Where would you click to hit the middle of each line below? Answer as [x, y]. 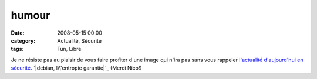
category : [23, 40]
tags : [17, 49]
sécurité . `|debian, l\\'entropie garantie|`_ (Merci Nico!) [76, 68]
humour [31, 15]
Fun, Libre [69, 49]
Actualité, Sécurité [80, 40]
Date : [18, 33]
